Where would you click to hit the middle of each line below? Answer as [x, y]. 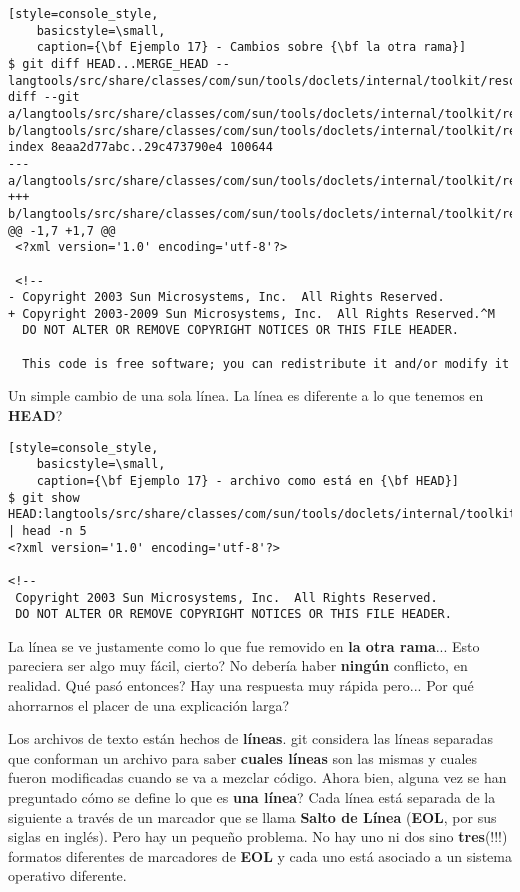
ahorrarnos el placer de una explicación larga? [149, 704]
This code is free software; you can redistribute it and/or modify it [266, 363]
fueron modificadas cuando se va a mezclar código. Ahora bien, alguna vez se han [257, 777]
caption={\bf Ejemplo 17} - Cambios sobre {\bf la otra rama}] [251, 47]
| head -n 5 [47, 530]
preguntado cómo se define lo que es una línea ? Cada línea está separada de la [252, 797]
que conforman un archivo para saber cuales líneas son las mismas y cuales [243, 757]
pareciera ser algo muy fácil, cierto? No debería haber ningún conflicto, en [238, 665]
